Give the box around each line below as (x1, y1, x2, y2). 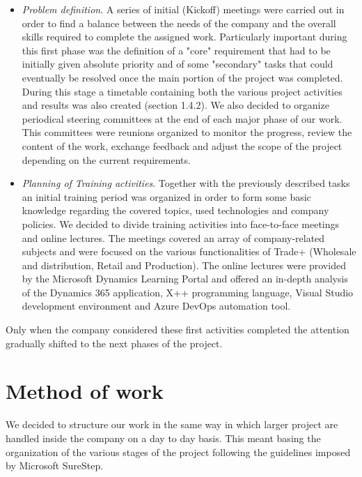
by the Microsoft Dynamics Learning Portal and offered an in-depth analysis (22, 271, 348, 286)
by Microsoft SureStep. (6, 458, 104, 473)
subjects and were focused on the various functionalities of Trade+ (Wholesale (22, 244, 356, 259)
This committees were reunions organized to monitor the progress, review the (22, 125, 352, 139)
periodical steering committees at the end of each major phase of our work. (22, 111, 343, 126)
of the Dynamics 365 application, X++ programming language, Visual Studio (22, 285, 354, 299)
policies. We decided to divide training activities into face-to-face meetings (22, 216, 340, 231)
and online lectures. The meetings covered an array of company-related (22, 230, 325, 245)
